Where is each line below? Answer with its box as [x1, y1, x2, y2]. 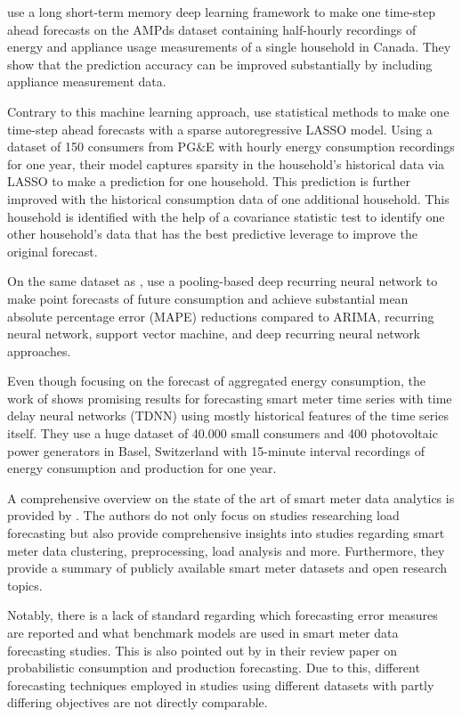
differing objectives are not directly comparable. [7, 693, 268, 712]
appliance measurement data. [7, 72, 166, 91]
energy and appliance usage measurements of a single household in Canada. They [7, 37, 451, 56]
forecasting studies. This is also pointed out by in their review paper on [7, 640, 398, 659]
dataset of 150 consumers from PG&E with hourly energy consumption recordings [7, 137, 455, 156]
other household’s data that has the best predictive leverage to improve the [7, 224, 417, 243]
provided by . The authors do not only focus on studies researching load [7, 506, 400, 525]
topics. [7, 575, 43, 594]
